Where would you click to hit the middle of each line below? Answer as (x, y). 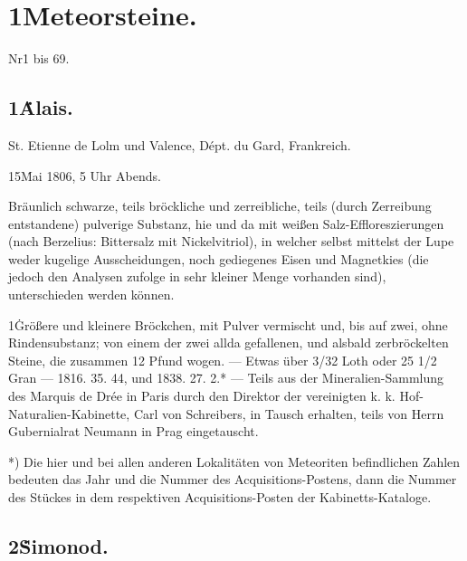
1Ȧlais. (41, 107)
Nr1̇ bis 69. (39, 58)
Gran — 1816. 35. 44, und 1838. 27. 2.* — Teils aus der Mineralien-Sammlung (226, 378)
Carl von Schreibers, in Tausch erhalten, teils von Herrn (289, 413)
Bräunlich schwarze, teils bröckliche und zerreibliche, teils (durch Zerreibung (220, 206)
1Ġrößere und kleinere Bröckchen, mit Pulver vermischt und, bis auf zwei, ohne (228, 324)
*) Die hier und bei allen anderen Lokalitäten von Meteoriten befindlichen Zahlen (234, 461)
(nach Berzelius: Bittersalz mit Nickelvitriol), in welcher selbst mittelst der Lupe (231, 241)
